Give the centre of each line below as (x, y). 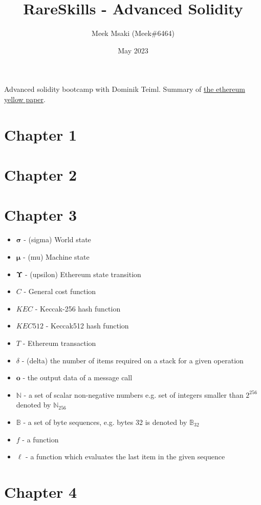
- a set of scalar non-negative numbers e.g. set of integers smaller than (134, 394)
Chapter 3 (41, 215)
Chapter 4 (41, 491)
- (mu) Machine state (56, 256)
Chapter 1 (41, 134)
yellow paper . (25, 99)
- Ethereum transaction (59, 343)
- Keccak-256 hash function (78, 308)
